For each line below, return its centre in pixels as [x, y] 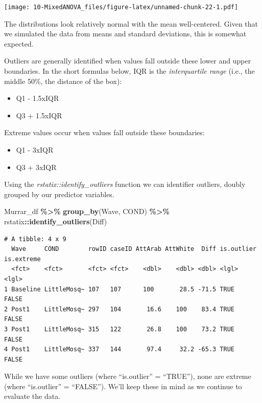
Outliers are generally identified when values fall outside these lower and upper [128, 61]
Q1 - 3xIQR [35, 150]
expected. [19, 43]
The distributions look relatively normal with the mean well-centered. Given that [131, 23]
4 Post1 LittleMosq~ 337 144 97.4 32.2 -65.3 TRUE [120, 349]
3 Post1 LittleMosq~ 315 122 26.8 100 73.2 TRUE [120, 329]
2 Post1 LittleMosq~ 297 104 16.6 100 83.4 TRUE [120, 309]
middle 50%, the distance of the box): [63, 81]
